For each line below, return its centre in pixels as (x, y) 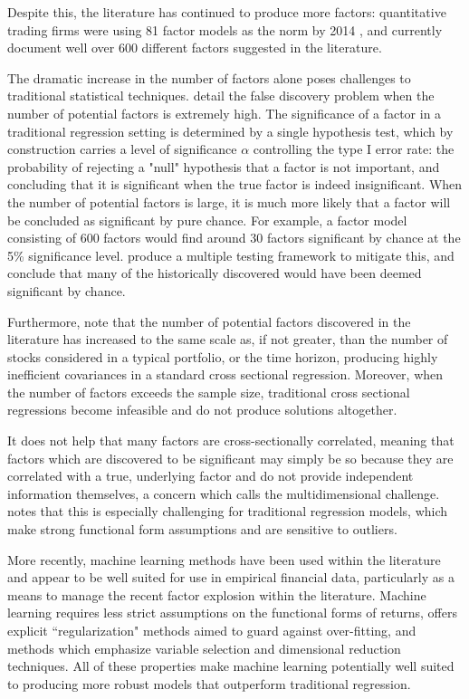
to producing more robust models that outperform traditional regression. (209, 683)
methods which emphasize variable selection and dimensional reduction (204, 648)
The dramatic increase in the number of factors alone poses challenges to (209, 77)
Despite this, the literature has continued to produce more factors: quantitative (227, 12)
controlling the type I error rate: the (354, 149)
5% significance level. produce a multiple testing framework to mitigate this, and (231, 255)
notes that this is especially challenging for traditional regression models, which (228, 511)
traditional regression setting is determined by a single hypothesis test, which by (230, 131)
